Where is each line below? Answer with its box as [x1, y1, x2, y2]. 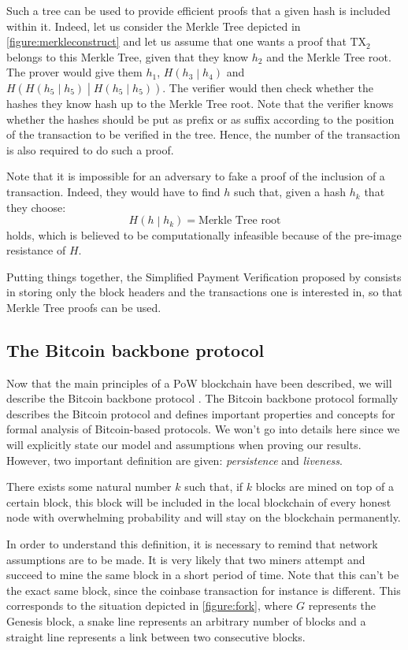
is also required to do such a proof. [6, 141, 174, 158]
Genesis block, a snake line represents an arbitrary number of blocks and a [6, 613, 366, 629]
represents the [308, 597, 376, 614]
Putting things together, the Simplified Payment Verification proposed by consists [6, 268, 402, 284]
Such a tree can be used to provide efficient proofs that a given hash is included [6, 2, 391, 18]
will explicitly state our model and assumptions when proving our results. [6, 436, 362, 453]
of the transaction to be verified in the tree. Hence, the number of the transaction [6, 126, 401, 143]
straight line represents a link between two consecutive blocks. [6, 628, 306, 644]
